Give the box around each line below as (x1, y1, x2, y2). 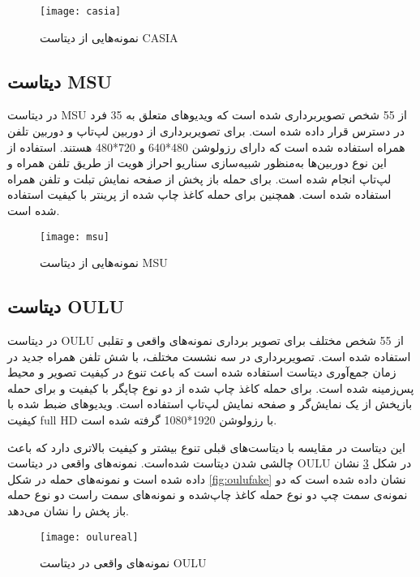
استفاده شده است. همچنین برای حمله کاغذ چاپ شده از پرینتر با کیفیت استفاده (7, 186, 392, 203)
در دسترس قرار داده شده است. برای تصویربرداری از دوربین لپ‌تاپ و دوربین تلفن (7, 123, 405, 140)
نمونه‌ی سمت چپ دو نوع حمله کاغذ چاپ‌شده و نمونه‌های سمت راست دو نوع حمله (7, 486, 408, 503)
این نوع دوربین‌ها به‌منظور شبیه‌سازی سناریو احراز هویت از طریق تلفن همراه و (7, 154, 387, 171)
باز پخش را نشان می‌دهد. (7, 502, 129, 519)
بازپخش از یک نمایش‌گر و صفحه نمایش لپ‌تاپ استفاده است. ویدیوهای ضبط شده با (7, 395, 413, 412)
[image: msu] (40, 230, 109, 243)
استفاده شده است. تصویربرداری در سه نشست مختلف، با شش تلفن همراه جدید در (7, 347, 411, 364)
